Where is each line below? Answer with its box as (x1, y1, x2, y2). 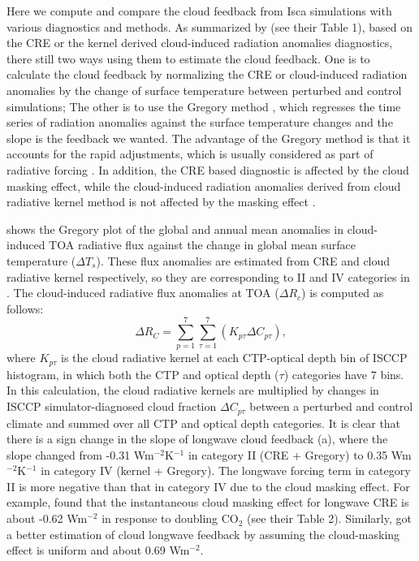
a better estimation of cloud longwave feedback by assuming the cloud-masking (6, 525, 400, 542)
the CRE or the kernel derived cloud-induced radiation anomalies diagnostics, (6, 34, 393, 51)
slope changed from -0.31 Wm (6, 446, 154, 463)
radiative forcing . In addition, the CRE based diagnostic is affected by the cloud (6, 161, 409, 178)
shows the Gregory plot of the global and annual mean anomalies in (6, 220, 343, 237)
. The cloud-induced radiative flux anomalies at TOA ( (6, 284, 279, 301)
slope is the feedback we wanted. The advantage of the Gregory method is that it (6, 129, 411, 146)
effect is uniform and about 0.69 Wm (6, 542, 190, 559)
